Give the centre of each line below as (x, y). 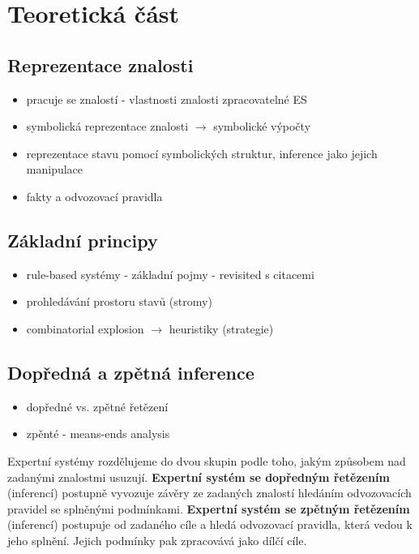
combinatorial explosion (85, 328)
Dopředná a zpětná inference (131, 372)
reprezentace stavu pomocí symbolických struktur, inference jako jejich (202, 153)
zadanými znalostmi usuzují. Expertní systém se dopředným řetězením (199, 477)
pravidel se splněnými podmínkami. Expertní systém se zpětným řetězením (209, 508)
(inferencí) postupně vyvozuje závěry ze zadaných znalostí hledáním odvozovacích (209, 493)
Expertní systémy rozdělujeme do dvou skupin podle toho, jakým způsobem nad (207, 460)
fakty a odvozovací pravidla (94, 196)
